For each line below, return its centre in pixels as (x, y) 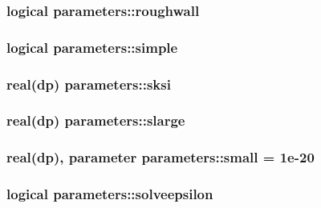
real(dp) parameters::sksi (89, 84)
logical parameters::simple (92, 47)
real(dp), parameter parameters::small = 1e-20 (160, 157)
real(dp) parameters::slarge (96, 120)
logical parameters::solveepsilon (110, 194)
